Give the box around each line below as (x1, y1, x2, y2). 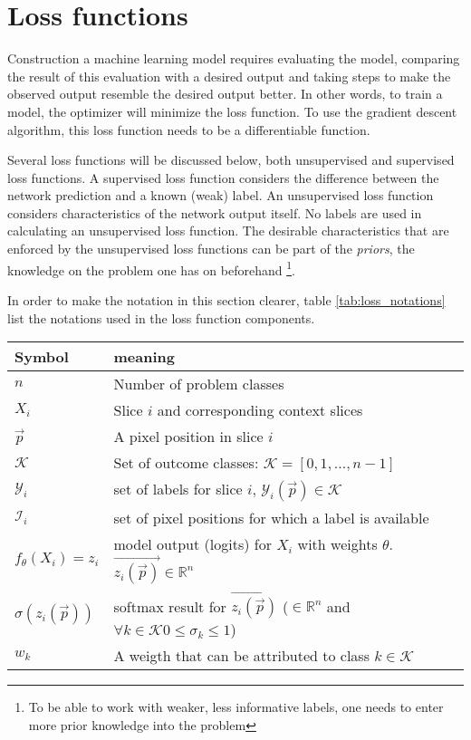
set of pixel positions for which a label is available (113, 507, 429, 529)
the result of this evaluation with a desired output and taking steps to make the (7, 66, 451, 85)
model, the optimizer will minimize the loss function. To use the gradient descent (7, 101, 457, 120)
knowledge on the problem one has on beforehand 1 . (7, 257, 295, 279)
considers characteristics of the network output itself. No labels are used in (7, 203, 422, 222)
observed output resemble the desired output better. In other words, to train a (7, 84, 443, 103)
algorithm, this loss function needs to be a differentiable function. (7, 120, 370, 139)
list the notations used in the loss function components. (7, 308, 315, 327)
